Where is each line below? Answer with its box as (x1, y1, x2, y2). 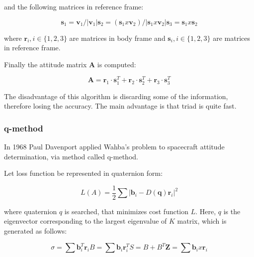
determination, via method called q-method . (4, 151, 138, 161)
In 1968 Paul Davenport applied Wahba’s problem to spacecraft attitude (4, 141, 225, 152)
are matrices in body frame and (69, 32, 166, 43)
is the (223, 206, 241, 216)
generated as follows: (4, 226, 67, 236)
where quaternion (4, 206, 57, 216)
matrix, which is (177, 216, 227, 226)
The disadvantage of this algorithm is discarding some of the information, (4, 91, 228, 101)
